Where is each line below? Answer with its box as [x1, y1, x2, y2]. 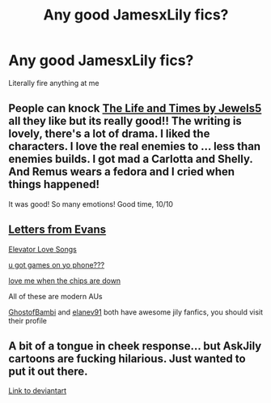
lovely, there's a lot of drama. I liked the [8, 127, 210, 141]
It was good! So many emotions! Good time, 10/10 [8, 199, 174, 208]
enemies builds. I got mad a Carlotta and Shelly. [8, 152, 253, 166]
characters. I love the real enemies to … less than [8, 139, 261, 153]
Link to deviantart [8, 386, 67, 396]
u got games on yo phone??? [8, 259, 105, 269]
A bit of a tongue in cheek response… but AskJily [8, 339, 262, 353]
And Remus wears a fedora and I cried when [8, 165, 235, 179]
